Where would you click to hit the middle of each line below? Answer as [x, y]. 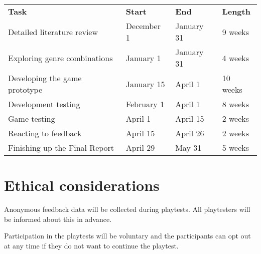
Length [236, 11]
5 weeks [236, 148]
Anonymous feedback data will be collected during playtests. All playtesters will [127, 209]
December [143, 26]
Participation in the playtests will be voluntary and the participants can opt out [127, 236]
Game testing [32, 118]
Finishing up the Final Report [61, 148]
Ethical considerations [82, 185]
